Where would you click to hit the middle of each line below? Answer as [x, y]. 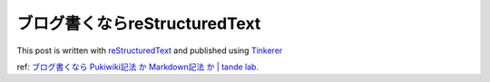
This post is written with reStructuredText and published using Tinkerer [150, 50]
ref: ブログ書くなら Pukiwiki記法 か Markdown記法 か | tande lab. [137, 67]
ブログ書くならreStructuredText [139, 23]
